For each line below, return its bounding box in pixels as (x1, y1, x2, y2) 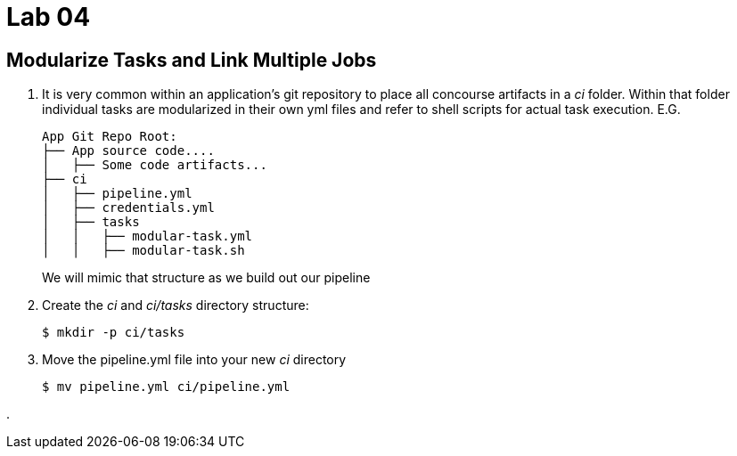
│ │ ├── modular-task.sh (42, 243, 245, 258)
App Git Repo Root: (42, 129, 177, 144)
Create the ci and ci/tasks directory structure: (42, 297, 309, 313)
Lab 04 (6, 2, 91, 32)
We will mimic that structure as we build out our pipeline (42, 270, 371, 286)
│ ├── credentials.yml (42, 200, 215, 216)
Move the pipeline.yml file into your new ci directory (42, 352, 347, 368)
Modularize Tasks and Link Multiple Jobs (6, 48, 377, 71)
